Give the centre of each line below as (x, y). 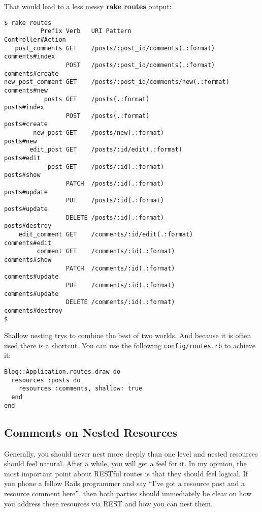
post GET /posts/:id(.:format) (106, 167)
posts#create (26, 124)
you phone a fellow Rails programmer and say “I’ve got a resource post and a (124, 483)
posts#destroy (28, 226)
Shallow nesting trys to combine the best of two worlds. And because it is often (128, 335)
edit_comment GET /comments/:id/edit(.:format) (106, 234)
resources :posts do (46, 380)
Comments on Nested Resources (91, 432)
